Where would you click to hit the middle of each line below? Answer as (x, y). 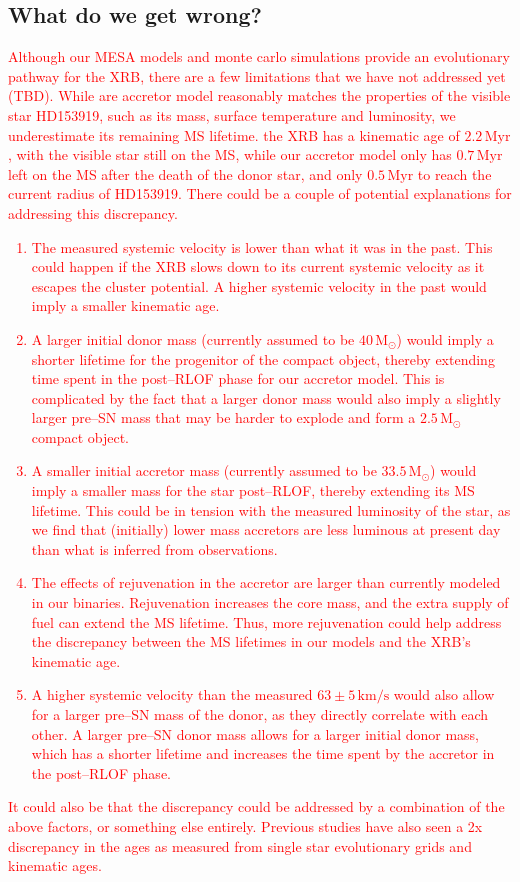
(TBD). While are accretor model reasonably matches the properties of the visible (259, 95)
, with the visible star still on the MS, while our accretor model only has (230, 154)
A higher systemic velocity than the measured (172, 694)
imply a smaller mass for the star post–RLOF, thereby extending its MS (253, 490)
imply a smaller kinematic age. (125, 305)
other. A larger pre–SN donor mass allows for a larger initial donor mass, (255, 733)
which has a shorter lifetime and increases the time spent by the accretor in (263, 753)
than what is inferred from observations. (154, 548)
